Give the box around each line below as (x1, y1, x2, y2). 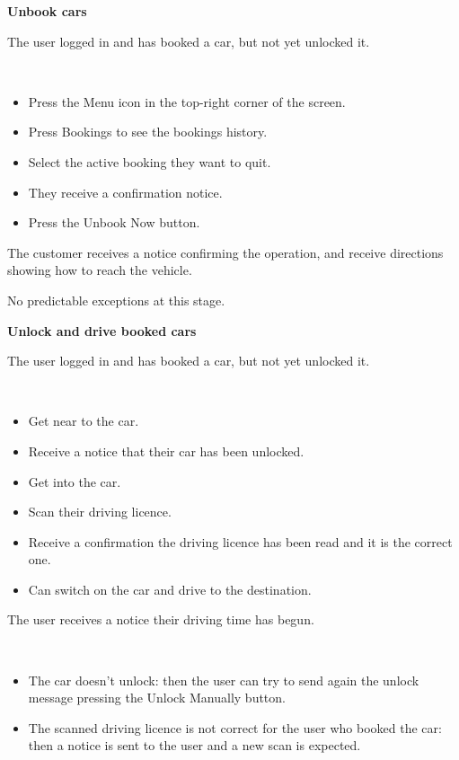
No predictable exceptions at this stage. (7, 290, 225, 309)
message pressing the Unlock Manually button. (28, 688, 286, 707)
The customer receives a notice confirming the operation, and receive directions (7, 243, 444, 261)
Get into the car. (28, 472, 121, 490)
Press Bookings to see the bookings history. (28, 122, 268, 141)
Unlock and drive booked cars (7, 321, 197, 340)
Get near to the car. (28, 411, 139, 430)
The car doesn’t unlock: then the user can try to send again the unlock (28, 670, 419, 689)
